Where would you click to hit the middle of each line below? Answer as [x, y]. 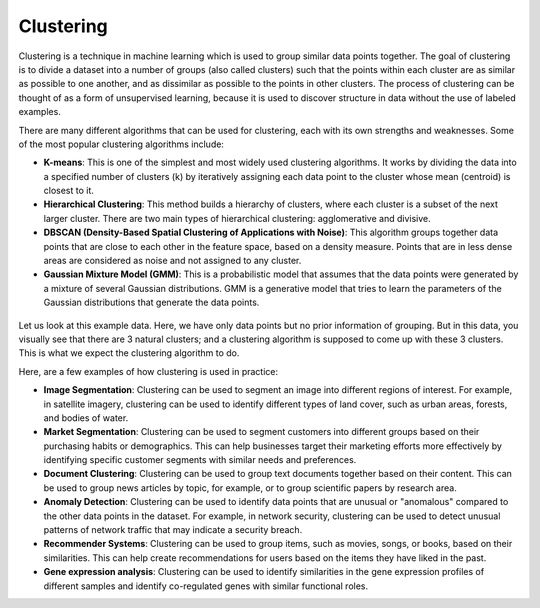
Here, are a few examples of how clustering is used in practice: [148, 371]
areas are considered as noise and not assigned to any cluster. [172, 261]
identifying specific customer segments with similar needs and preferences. [200, 460]
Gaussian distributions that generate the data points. [151, 302]
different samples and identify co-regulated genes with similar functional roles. [206, 586]
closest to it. [69, 191]
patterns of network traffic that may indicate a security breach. [173, 530]
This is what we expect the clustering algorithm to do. [129, 353]
